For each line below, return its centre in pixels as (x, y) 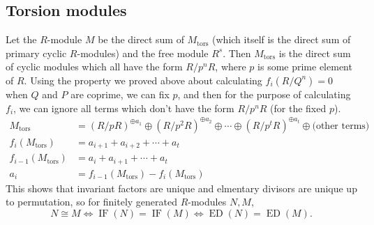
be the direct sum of (141, 39)
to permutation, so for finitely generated (91, 202)
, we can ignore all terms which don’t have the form (124, 108)
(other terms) (341, 126)
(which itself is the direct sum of (282, 39)
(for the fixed (298, 108)
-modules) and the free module (143, 53)
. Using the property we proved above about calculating (143, 80)
